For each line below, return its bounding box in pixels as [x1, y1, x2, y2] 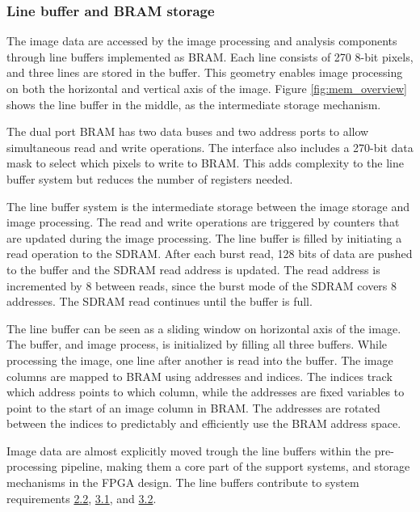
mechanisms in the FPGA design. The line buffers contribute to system [6, 474, 359, 491]
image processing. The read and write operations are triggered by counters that [6, 214, 400, 231]
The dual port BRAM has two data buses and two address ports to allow [6, 123, 369, 140]
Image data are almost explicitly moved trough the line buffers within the [6, 442, 371, 459]
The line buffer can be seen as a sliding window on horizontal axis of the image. [6, 319, 401, 336]
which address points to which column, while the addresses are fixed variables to [6, 383, 405, 400]
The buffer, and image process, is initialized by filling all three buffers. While [6, 336, 388, 353]
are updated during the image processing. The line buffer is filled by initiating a [6, 229, 402, 246]
